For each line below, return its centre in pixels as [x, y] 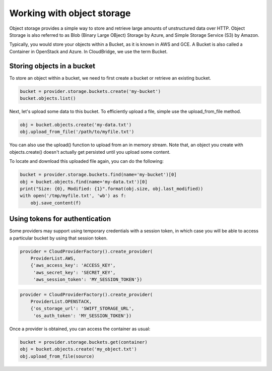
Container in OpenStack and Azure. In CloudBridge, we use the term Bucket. [89, 51]
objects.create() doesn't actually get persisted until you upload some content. [90, 152]
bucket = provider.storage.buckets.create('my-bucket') [90, 91]
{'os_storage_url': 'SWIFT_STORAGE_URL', [82, 308]
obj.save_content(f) [56, 203]
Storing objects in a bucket [52, 66]
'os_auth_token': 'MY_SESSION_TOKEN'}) [82, 316]
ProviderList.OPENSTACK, [61, 302]
